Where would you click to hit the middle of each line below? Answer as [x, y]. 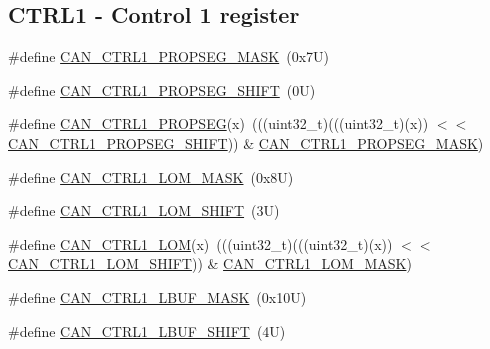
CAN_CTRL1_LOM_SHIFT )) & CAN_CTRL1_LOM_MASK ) [210, 263]
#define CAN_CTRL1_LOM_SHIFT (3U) [144, 210]
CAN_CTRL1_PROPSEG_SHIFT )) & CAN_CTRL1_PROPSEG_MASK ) [246, 142]
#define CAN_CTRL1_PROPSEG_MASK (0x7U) [168, 56]
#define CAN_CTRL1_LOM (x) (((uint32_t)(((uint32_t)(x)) [200, 243]
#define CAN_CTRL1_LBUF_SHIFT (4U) [147, 330]
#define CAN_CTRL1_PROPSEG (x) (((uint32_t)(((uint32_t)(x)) [218, 123]
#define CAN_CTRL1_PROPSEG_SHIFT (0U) [162, 89]
